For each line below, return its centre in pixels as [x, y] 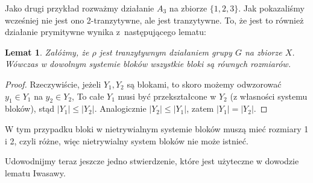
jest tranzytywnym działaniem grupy [166, 52]
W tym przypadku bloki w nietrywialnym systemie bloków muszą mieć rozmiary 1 [157, 128]
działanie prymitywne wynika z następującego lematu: [106, 32]
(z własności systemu [269, 96]
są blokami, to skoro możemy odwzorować [204, 84]
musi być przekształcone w [167, 96]
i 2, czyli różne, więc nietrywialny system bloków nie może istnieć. [127, 140]
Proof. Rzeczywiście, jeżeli [53, 84]
